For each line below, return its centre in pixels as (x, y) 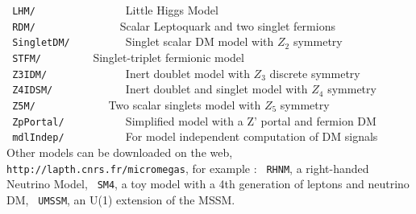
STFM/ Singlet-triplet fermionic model (128, 57)
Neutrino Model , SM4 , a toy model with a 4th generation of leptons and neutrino (208, 184)
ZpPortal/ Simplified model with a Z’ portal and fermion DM (194, 120)
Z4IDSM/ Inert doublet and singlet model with (160, 89)
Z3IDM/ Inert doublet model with (131, 73)
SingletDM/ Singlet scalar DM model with (143, 41)
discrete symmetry (315, 73)
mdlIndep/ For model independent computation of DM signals (195, 136)
